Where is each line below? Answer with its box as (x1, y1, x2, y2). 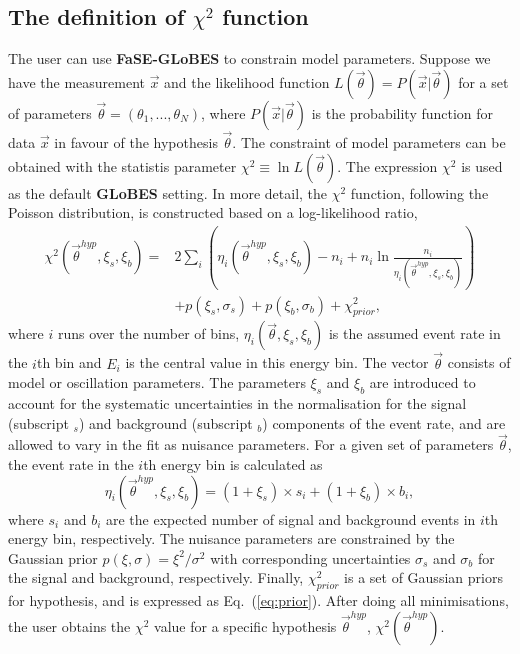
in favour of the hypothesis (54, 132, 218, 153)
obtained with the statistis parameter (8, 155, 237, 176)
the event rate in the (8, 453, 134, 474)
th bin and (36, 352, 102, 373)
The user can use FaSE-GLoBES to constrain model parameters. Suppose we (8, 48, 491, 69)
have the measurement (8, 71, 145, 92)
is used (461, 155, 503, 176)
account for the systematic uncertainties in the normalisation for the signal (8, 392, 467, 413)
